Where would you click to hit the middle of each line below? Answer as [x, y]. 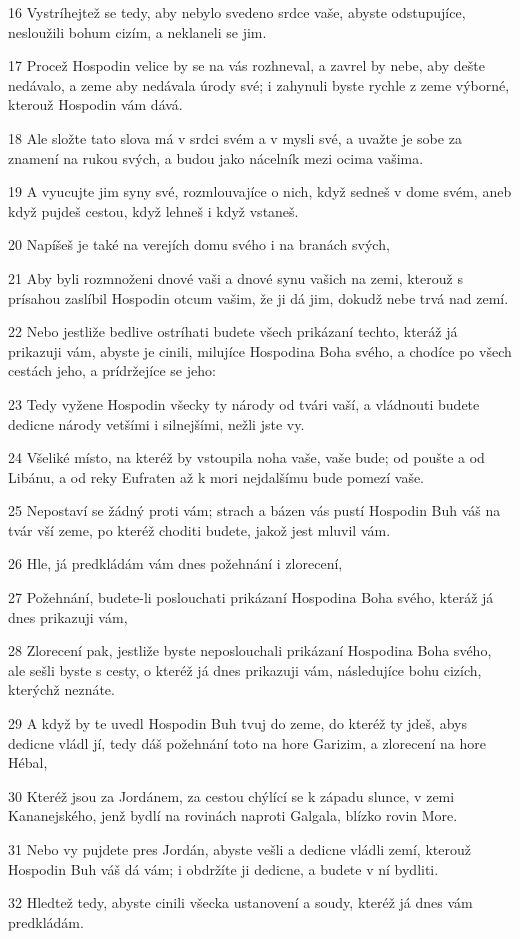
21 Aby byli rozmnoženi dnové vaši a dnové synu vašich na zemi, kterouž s [235, 277]
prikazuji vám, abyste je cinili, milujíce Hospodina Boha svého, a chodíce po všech [260, 350]
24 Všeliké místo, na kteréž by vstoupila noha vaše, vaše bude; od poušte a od [246, 457]
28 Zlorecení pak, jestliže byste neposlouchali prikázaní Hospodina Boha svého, [250, 650]
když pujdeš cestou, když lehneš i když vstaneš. [153, 210]
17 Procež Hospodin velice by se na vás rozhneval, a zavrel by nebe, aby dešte [246, 65]
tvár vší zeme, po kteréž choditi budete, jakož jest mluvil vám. [199, 529]
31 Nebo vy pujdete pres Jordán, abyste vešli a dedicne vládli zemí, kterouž [239, 849]
